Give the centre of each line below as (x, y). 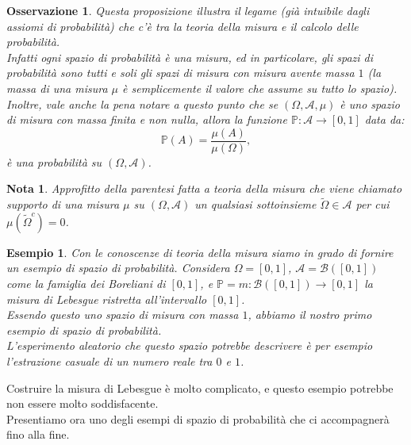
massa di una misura (57, 88)
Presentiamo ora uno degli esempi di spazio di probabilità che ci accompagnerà (198, 418)
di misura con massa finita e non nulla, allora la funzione (147, 119)
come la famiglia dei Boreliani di (86, 283)
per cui (373, 204)
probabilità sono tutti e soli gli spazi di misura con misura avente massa (181, 73)
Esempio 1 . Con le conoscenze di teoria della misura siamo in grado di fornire (200, 252)
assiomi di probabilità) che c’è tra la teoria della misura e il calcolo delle (182, 26)
